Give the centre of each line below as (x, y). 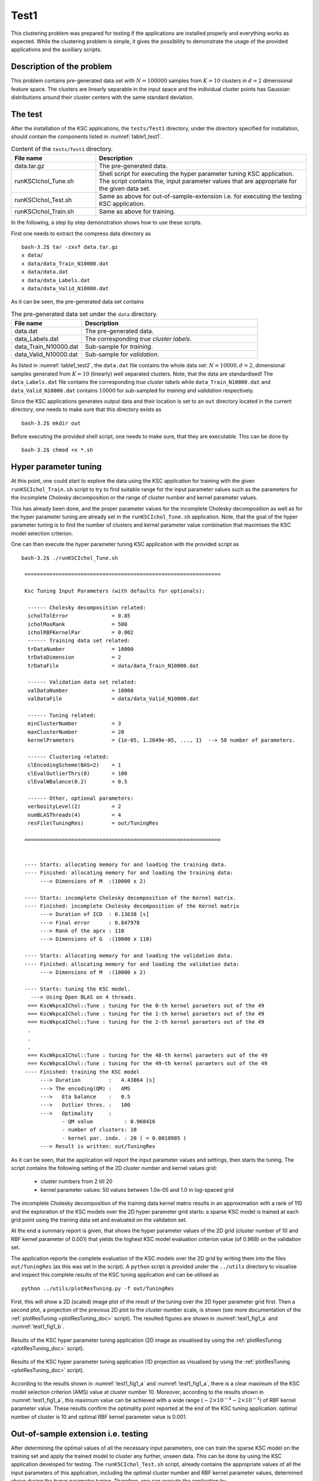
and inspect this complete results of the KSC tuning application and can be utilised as (115, 1275)
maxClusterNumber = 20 (76, 732)
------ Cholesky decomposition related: (87, 608)
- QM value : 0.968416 (109, 1122)
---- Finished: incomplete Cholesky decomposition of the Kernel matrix (132, 906)
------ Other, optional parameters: (81, 798)
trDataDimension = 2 (74, 657)
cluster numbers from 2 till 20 (77, 1181)
